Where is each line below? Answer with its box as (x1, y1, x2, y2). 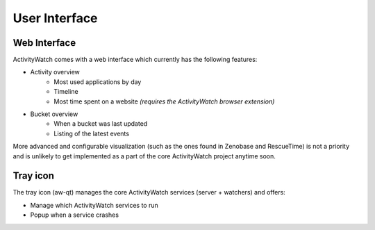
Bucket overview (30, 110, 78, 118)
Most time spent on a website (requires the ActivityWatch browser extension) (53, 97, 275, 106)
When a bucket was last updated (53, 120, 148, 128)
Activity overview (30, 68, 80, 76)
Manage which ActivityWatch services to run (30, 201, 159, 209)
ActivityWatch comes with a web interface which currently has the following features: (12, 56, 258, 64)
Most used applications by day (53, 77, 142, 86)
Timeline (53, 88, 79, 96)
